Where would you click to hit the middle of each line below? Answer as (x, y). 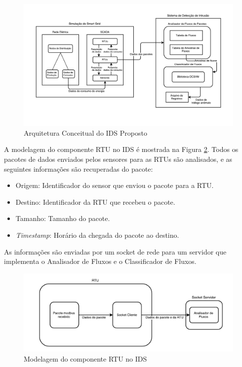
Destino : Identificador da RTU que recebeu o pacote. (95, 202)
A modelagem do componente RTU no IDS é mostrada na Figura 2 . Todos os (121, 149)
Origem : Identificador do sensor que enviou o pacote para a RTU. (115, 185)
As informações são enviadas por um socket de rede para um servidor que (115, 251)
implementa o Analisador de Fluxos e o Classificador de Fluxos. (100, 261)
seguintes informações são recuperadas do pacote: (79, 168)
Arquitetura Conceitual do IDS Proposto (85, 132)
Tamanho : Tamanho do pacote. (63, 218)
